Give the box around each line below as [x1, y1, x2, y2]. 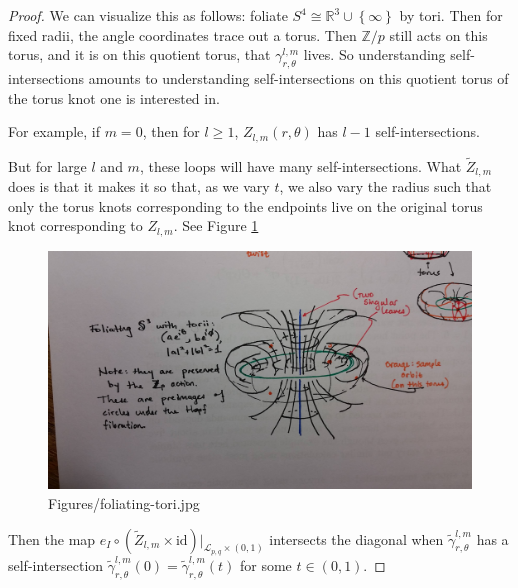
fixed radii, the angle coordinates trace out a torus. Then [8, 24, 357, 45]
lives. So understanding [303, 44, 446, 65]
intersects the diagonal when [269, 528, 444, 549]
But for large [8, 155, 87, 176]
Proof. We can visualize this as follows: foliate [8, 5, 288, 25]
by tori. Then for [399, 5, 503, 25]
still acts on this [389, 24, 488, 45]
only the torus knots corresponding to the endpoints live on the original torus [8, 195, 483, 216]
